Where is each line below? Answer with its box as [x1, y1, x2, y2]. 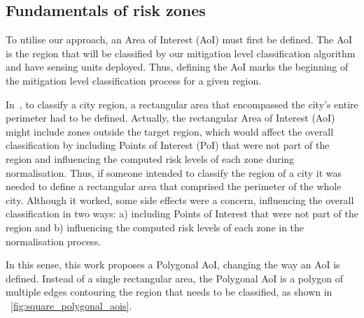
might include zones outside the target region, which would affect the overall [6, 124, 334, 138]
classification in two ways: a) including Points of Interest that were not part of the [6, 206, 358, 221]
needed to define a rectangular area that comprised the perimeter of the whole [6, 179, 342, 194]
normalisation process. [6, 233, 101, 248]
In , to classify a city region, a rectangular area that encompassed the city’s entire [6, 96, 358, 111]
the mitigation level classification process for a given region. [6, 73, 262, 87]
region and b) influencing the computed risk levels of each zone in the [6, 219, 304, 234]
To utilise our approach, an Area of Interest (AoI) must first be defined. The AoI [6, 32, 353, 47]
